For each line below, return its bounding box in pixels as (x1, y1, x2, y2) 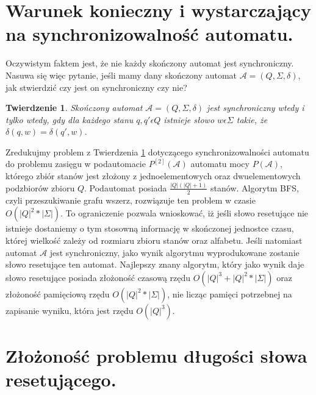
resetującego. (5, 367, 117, 392)
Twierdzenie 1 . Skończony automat (5, 101, 143, 114)
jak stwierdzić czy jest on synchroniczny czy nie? (5, 80, 187, 93)
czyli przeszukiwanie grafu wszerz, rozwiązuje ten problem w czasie (5, 193, 256, 206)
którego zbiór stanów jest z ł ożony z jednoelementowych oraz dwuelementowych (5, 169, 301, 182)
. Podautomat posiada (84, 181, 167, 194)
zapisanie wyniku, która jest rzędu (5, 304, 134, 316)
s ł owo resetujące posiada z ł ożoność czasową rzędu (5, 271, 191, 283)
